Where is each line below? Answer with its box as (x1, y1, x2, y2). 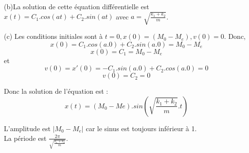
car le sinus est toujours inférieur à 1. (86, 123, 197, 133)
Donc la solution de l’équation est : (4, 86, 108, 96)
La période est (4, 133, 47, 143)
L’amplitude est (4, 123, 51, 133)
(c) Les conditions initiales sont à (4, 31, 103, 41)
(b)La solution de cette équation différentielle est (4, 1, 149, 11)
